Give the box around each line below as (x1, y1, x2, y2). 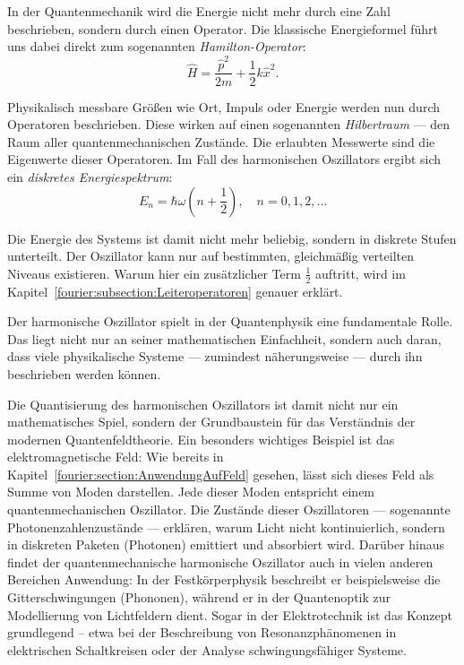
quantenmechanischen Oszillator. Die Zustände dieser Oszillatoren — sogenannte (7, 500, 451, 519)
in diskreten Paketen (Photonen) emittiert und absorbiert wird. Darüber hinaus (7, 535, 445, 554)
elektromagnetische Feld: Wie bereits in (7, 447, 224, 466)
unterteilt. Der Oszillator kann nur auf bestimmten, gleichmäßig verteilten (7, 246, 415, 265)
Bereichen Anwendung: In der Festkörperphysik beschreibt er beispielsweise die (7, 570, 441, 589)
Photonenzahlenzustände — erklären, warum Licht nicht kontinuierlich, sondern (7, 517, 445, 536)
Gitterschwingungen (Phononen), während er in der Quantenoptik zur (7, 588, 391, 607)
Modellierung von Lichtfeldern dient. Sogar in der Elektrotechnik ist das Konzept (7, 605, 453, 624)
